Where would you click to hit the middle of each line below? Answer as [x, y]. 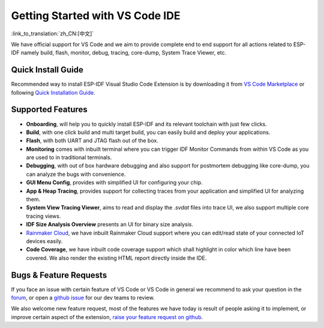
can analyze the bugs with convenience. [76, 174]
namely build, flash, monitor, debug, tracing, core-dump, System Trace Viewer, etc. [124, 53]
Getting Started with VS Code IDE [96, 16]
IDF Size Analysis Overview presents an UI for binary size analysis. [109, 224]
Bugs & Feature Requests [59, 275]
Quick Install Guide [47, 70]
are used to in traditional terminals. [69, 157]
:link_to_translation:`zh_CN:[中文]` [52, 34]
